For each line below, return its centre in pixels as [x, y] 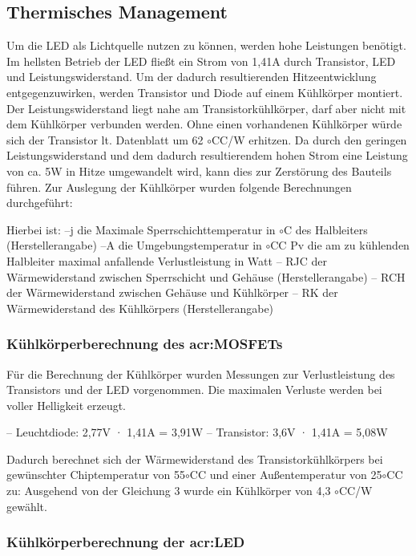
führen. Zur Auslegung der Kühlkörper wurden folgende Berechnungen [179, 187]
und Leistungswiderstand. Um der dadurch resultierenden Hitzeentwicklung [192, 77]
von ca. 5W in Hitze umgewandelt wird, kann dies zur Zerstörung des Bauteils [199, 170]
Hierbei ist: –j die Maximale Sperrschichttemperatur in [141, 229]
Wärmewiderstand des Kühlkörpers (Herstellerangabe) [140, 308]
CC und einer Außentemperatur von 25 [286, 475]
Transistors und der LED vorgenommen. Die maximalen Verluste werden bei [194, 390]
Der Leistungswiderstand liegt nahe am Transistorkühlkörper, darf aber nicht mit [206, 108]
